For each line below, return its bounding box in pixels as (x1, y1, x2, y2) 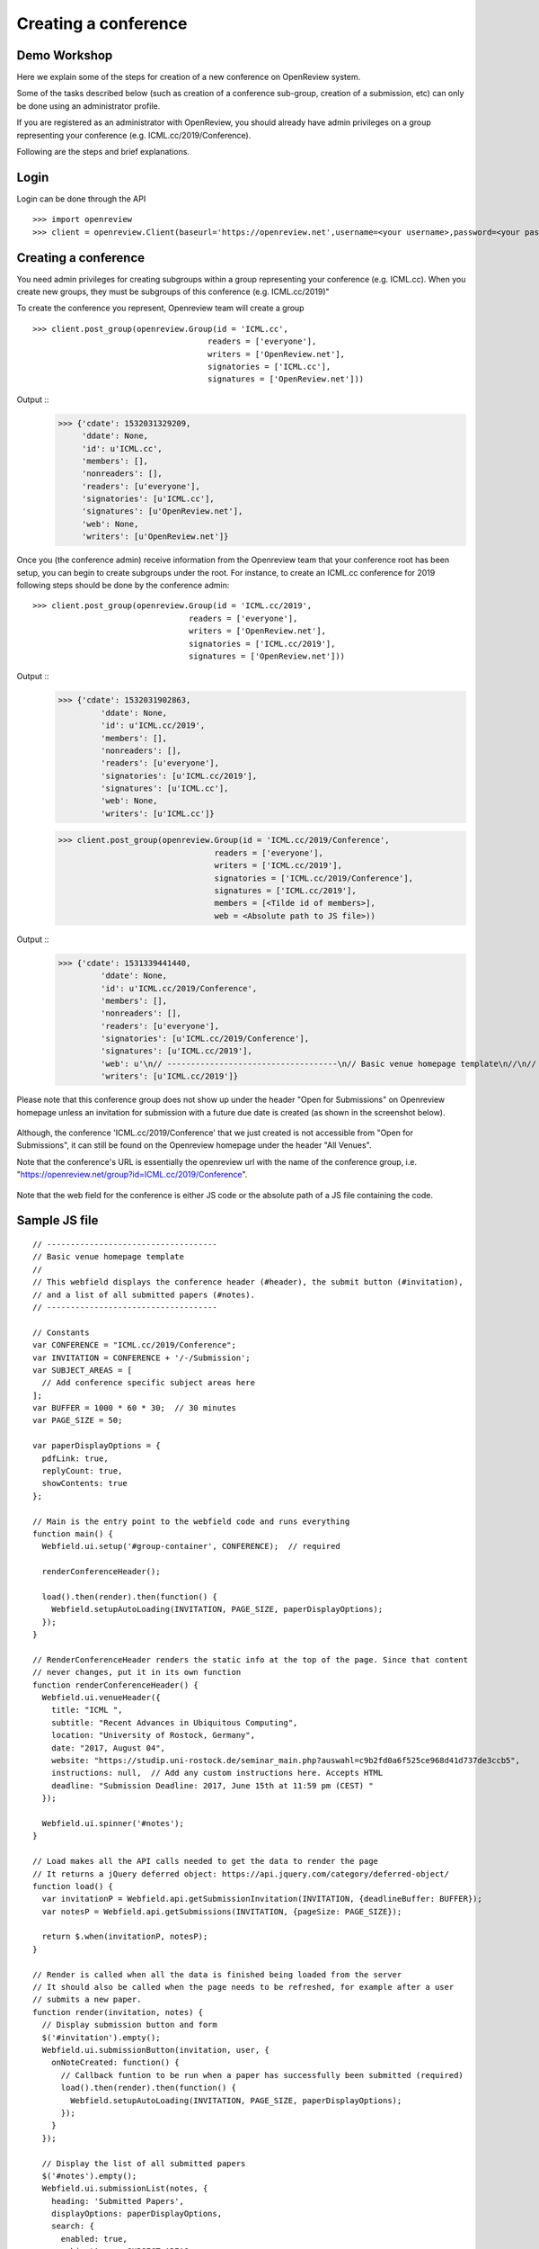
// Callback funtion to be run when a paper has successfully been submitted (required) (60, 2070, 464, 2080)
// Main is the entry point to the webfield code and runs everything (32, 1516, 350, 1527)
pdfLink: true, (41, 1453, 109, 1464)
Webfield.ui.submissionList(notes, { (41, 2183, 208, 2194)
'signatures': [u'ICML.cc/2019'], (100, 1046, 253, 1056)
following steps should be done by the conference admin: (16, 580, 230, 590)
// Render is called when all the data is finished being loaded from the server (32, 1969, 402, 1979)
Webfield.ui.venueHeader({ (41, 1692, 161, 1703)
